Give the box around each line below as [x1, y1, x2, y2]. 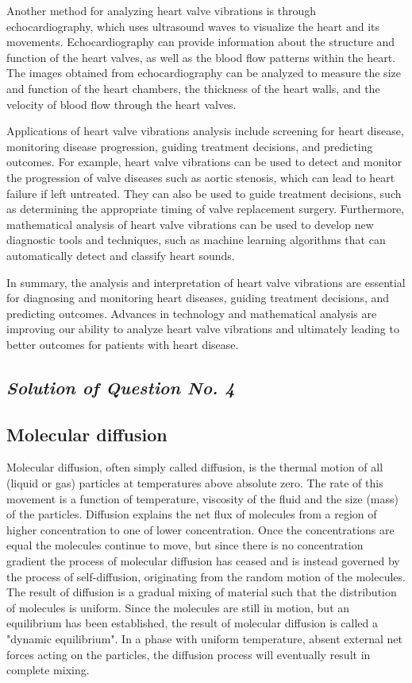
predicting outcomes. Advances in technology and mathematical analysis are [6, 305, 377, 321]
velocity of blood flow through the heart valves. [6, 95, 237, 112]
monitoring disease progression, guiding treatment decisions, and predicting [6, 138, 373, 154]
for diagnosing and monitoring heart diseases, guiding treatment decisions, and [6, 289, 390, 306]
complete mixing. [6, 662, 90, 678]
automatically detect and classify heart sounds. [6, 246, 235, 263]
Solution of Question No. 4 [6, 374, 235, 399]
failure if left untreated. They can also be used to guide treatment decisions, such [6, 184, 402, 201]
